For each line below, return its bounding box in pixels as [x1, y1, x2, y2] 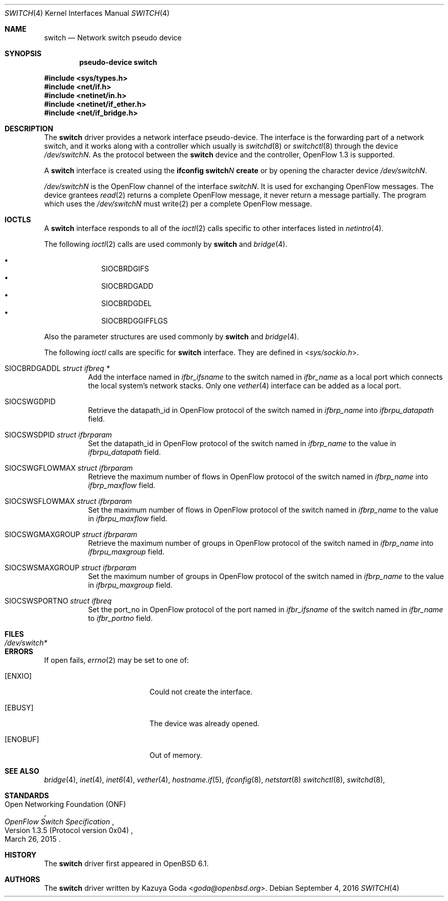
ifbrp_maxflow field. [88, 481, 156, 490]
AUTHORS [5, 875, 40, 884]
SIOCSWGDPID [5, 397, 56, 406]
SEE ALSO [5, 767, 39, 775]
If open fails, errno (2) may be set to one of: [44, 656, 189, 664]
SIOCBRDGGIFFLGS [101, 316, 168, 325]
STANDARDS [5, 791, 49, 800]
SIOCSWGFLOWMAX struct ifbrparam [5, 464, 133, 472]
